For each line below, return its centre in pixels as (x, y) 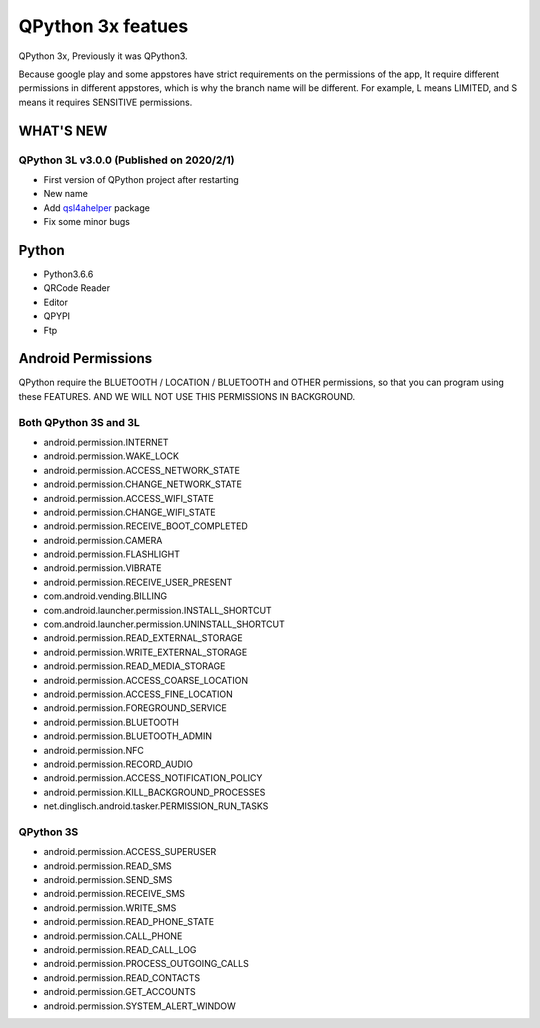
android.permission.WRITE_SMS (110, 907)
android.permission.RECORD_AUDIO (118, 764)
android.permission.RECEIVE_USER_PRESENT (138, 582)
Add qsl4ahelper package (96, 207)
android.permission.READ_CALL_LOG (120, 949)
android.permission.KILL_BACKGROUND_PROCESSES (154, 792)
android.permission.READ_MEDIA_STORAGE (134, 666)
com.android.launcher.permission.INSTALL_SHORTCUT (157, 610)
